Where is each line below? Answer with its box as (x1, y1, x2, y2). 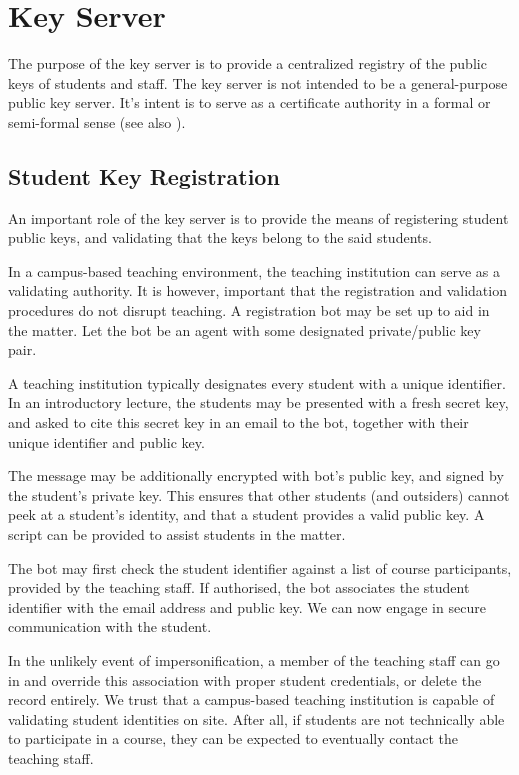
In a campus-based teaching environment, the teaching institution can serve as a (8, 260, 500, 281)
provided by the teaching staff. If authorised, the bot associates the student (8, 577, 470, 598)
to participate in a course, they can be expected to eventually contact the (8, 728, 459, 749)
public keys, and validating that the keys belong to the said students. (8, 227, 432, 248)
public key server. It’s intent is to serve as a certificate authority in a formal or (8, 92, 491, 113)
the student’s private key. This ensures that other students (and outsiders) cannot (8, 484, 510, 505)
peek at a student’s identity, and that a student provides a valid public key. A (8, 504, 485, 525)
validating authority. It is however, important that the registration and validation (8, 280, 507, 301)
